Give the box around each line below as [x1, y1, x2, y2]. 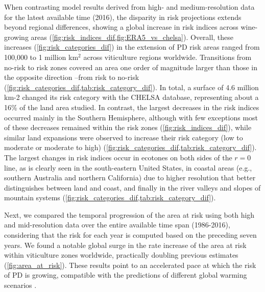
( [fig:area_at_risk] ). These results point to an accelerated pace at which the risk [4, 259, 256, 270]
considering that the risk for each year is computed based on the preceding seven [4, 230, 257, 240]
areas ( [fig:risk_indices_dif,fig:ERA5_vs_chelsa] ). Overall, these [31, 31, 234, 42]
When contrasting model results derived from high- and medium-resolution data [4, 2, 255, 12]
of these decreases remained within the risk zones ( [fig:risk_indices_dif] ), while [4, 122, 252, 133]
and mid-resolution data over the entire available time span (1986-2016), [4, 219, 230, 230]
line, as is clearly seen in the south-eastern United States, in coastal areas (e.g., [4, 162, 252, 173]
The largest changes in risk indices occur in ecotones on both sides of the [4, 152, 232, 162]
